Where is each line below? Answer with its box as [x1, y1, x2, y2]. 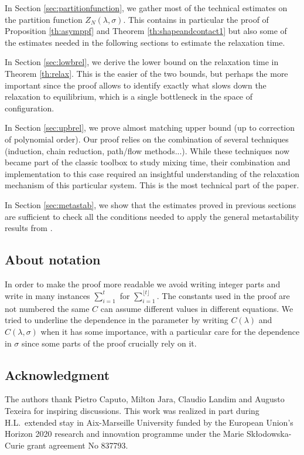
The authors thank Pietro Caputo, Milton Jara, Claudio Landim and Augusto [5, 393, 285, 405]
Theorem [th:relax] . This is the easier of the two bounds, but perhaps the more [5, 67, 288, 79]
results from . [5, 222, 53, 234]
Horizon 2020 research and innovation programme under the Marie [5, 427, 244, 440]
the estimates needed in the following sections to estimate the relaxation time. [5, 36, 285, 48]
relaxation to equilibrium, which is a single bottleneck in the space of [5, 90, 253, 103]
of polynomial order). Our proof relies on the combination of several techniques [5, 133, 289, 145]
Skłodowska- [246, 427, 292, 440]
